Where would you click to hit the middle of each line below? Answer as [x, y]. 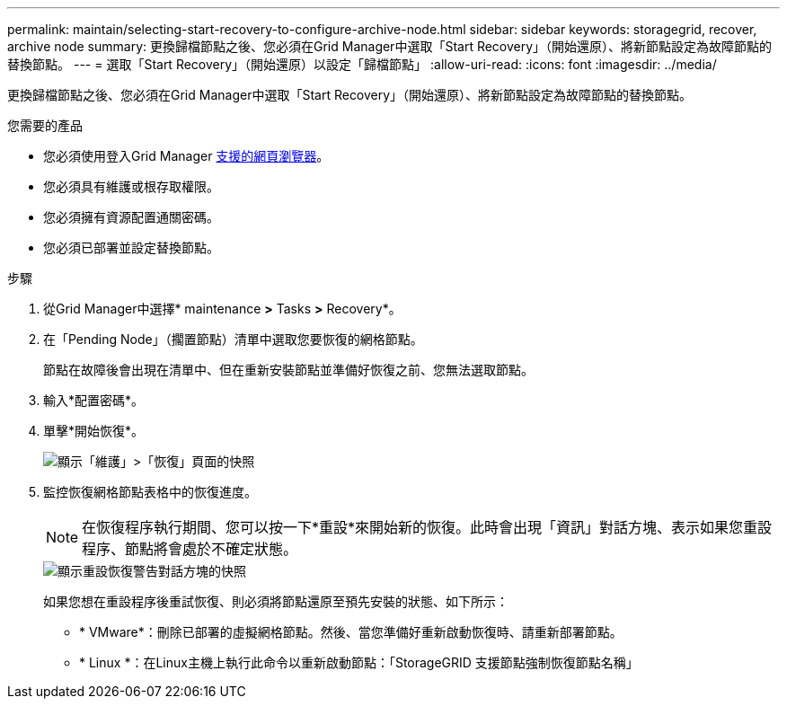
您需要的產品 [45, 125]
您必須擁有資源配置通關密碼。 [131, 217]
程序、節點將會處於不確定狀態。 [190, 549]
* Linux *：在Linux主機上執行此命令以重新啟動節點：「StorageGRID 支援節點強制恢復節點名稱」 [359, 662]
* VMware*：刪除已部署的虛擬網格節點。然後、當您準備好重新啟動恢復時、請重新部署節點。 [351, 632]
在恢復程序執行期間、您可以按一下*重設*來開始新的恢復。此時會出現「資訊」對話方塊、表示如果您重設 [427, 527]
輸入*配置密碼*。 [94, 400]
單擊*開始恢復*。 [94, 431]
